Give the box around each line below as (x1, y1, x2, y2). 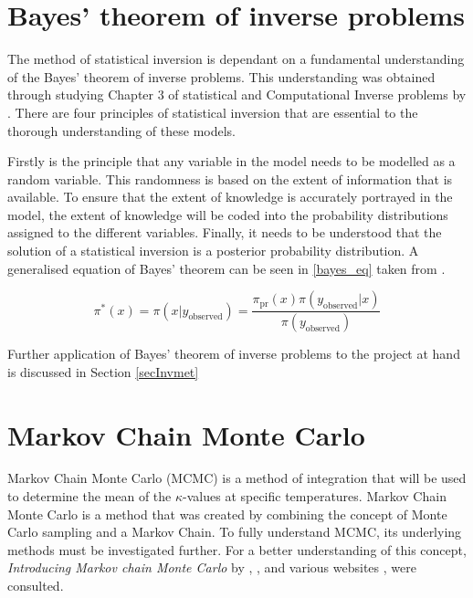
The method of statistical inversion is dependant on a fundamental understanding (7, 49, 465, 68)
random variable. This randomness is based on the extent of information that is (7, 169, 453, 188)
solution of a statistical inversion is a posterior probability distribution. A (7, 241, 419, 260)
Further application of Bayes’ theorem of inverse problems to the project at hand (7, 344, 460, 363)
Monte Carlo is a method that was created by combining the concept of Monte (7, 504, 447, 523)
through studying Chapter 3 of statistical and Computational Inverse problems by (7, 85, 467, 104)
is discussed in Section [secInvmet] (7, 362, 199, 381)
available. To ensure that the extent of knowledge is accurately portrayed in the (7, 187, 453, 206)
